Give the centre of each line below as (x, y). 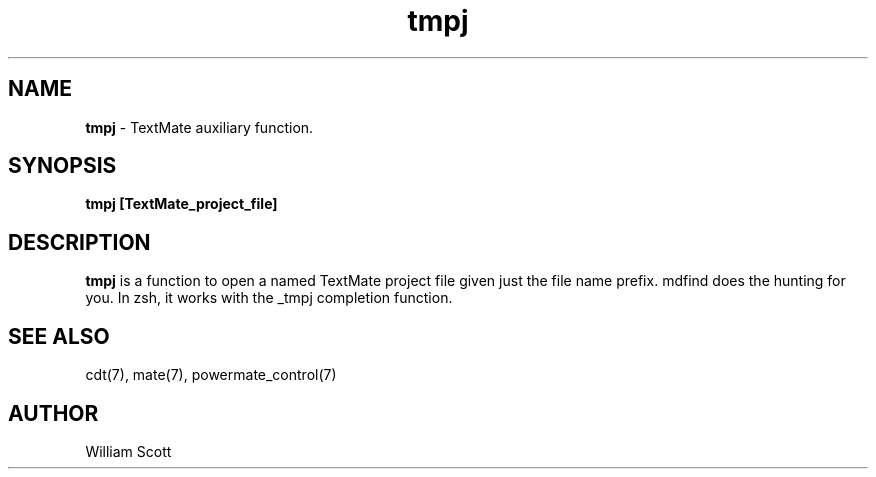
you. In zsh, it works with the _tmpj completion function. (269, 298)
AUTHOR (53, 413)
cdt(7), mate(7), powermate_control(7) (211, 375)
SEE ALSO (59, 336)
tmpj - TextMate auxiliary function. (199, 127)
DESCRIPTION (79, 242)
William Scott (128, 451)
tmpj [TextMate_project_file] (181, 204)
